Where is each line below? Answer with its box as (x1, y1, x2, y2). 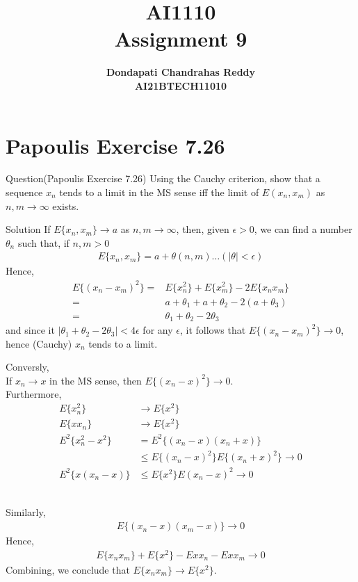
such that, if (17, 235, 70, 250)
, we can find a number (254, 222, 352, 236)
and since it (6, 323, 55, 337)
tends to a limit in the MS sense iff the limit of (59, 185, 259, 200)
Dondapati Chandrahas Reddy (106, 65, 256, 79)
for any (143, 323, 173, 337)
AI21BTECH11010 (134, 78, 227, 92)
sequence (6, 185, 43, 200)
